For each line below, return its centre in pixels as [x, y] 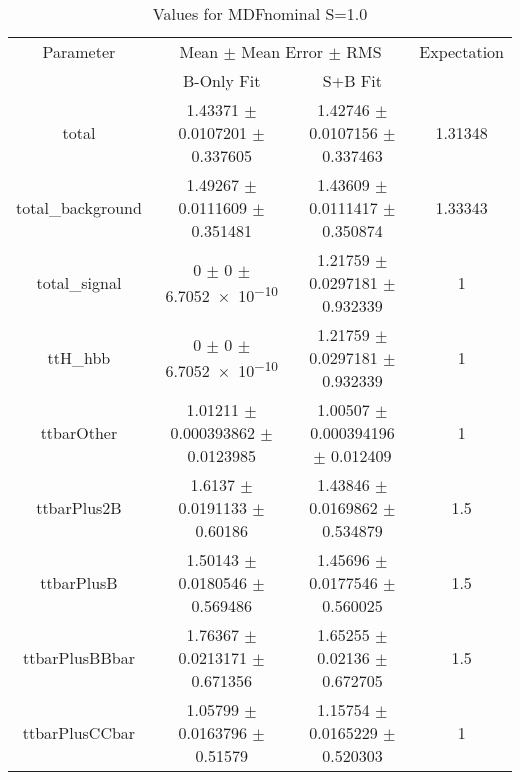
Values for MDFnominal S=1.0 [260, 13]
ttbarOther [79, 432]
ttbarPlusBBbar [78, 657]
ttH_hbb [79, 357]
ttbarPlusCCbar [79, 732]
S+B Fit [352, 80]
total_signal [79, 282]
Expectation [461, 51]
